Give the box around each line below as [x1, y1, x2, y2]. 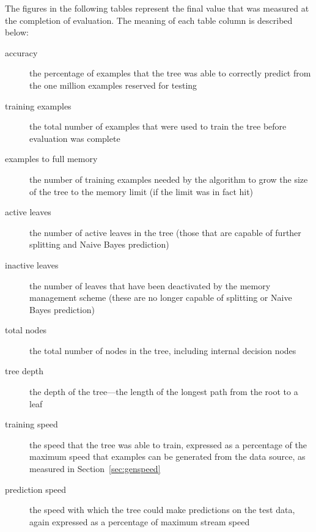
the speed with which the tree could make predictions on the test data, [29, 503, 295, 516]
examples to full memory [5, 152, 98, 165]
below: [5, 26, 29, 39]
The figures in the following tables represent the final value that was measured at [5, 2, 309, 14]
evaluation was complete [29, 131, 120, 144]
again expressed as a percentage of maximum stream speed [29, 515, 250, 528]
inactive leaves [5, 258, 59, 271]
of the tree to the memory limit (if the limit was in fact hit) [29, 185, 254, 198]
